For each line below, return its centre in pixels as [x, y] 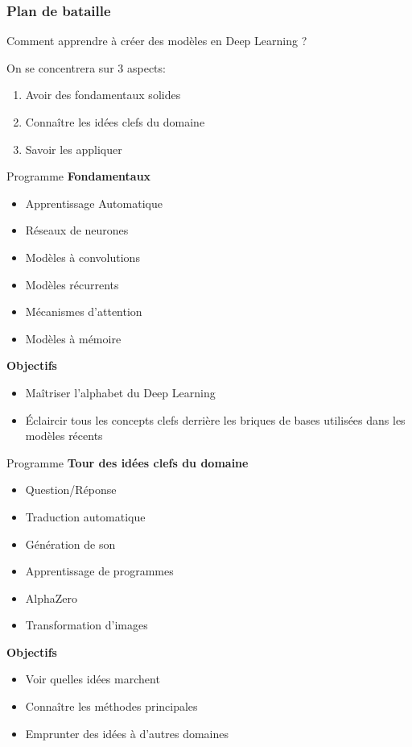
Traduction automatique [85, 516]
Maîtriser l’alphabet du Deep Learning [120, 392]
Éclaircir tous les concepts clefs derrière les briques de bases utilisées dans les [215, 419]
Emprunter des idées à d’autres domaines [127, 733]
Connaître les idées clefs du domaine [115, 122]
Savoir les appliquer [74, 149]
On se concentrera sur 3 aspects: [86, 67]
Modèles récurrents [72, 284]
